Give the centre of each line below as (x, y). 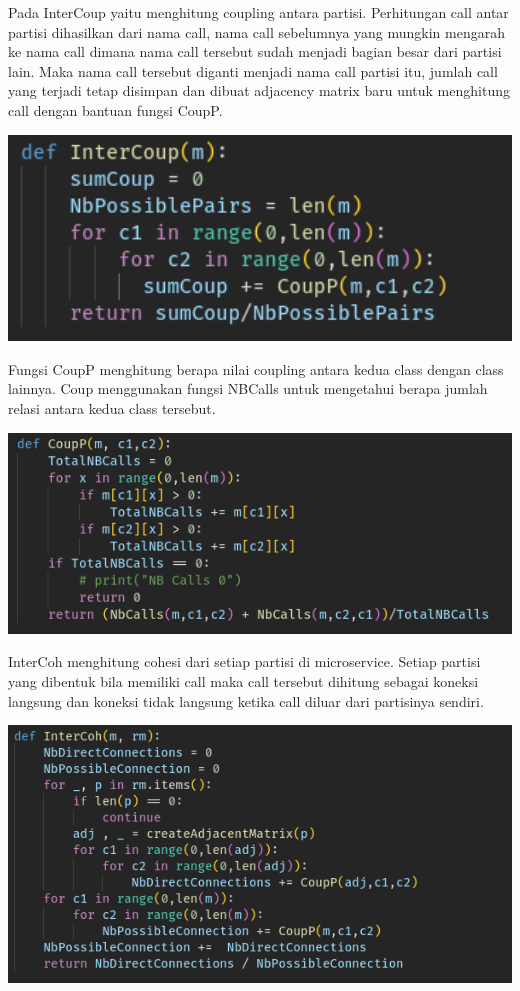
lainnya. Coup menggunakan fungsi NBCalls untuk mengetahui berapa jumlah (248, 388)
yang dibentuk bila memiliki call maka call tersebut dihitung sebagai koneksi (243, 681)
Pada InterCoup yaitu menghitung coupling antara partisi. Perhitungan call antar (258, 12)
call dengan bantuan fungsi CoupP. (115, 109)
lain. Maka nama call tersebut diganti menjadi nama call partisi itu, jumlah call (253, 70)
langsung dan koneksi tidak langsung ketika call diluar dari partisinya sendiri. (246, 700)
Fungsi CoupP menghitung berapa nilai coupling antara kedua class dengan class (256, 368)
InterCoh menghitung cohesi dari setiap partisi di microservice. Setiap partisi (244, 661)
